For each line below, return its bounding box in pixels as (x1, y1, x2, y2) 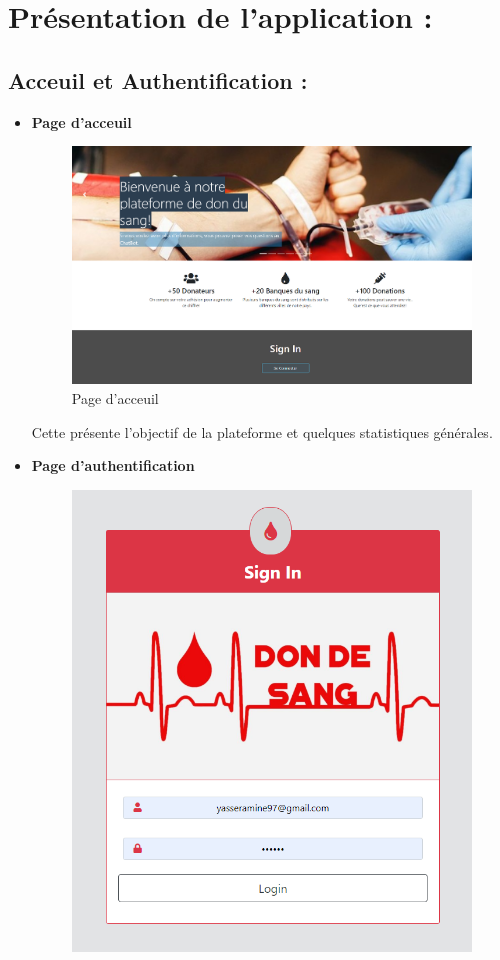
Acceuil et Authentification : (8, 64, 308, 95)
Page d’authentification (31, 455, 195, 476)
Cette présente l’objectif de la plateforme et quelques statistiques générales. (31, 421, 493, 442)
